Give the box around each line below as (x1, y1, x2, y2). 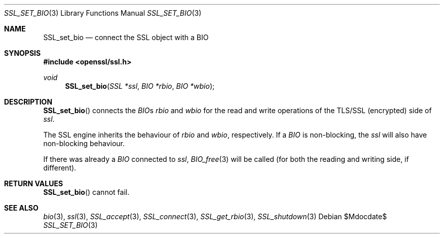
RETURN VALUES (4, 179, 63, 188)
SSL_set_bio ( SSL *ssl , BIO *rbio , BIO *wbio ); (65, 82, 215, 90)
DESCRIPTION (4, 97, 53, 106)
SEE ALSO (4, 203, 39, 212)
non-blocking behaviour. (43, 139, 125, 148)
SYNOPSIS (4, 49, 41, 57)
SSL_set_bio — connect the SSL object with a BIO (43, 33, 209, 42)
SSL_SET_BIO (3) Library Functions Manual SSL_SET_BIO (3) (4, 9, 202, 17)
